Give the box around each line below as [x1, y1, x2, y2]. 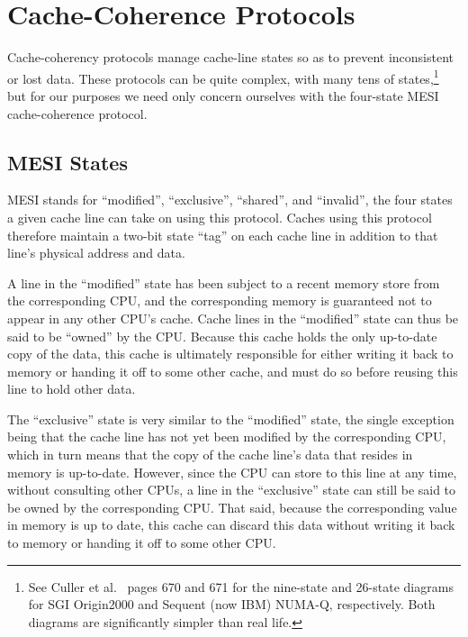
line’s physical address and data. [7, 243, 185, 262]
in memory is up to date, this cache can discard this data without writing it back [7, 515, 455, 534]
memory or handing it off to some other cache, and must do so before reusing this [7, 361, 458, 380]
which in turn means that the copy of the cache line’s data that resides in [7, 445, 413, 464]
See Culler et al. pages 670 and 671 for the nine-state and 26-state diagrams [28, 577, 454, 596]
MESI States [7, 148, 128, 176]
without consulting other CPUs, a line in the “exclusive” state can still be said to [7, 480, 456, 499]
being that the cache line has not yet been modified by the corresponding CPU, [7, 427, 446, 446]
